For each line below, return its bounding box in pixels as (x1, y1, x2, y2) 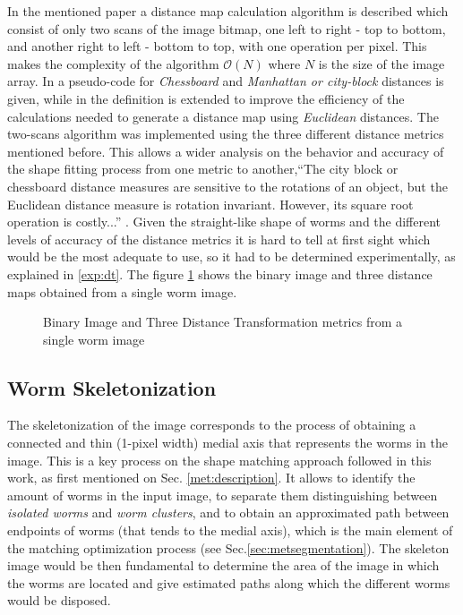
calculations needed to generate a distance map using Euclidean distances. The (7, 107, 439, 125)
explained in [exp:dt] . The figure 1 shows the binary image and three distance (7, 264, 433, 283)
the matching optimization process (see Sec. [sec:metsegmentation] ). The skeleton (7, 538, 450, 557)
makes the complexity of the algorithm (7, 54, 219, 73)
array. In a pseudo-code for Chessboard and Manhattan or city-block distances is (7, 72, 444, 90)
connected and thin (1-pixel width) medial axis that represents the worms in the (7, 433, 448, 452)
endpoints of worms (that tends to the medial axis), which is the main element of (7, 521, 453, 540)
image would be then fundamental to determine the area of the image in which (7, 556, 440, 575)
